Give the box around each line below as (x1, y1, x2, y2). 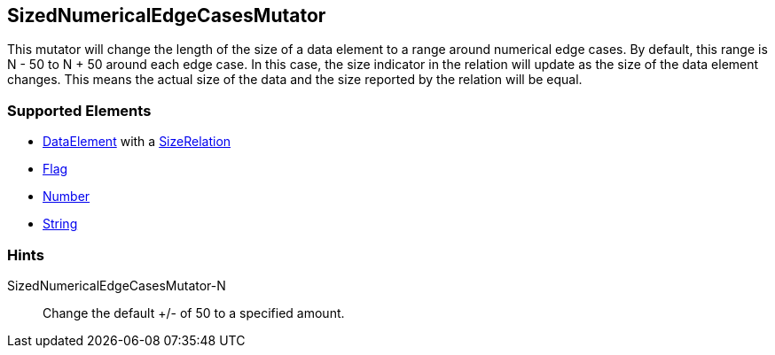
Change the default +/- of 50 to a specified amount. (43, 305, 345, 320)
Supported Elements (7, 101, 152, 120)
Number (43, 189, 90, 205)
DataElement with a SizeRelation (43, 134, 231, 150)
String (43, 216, 78, 232)
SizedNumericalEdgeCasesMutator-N (7, 277, 226, 293)
